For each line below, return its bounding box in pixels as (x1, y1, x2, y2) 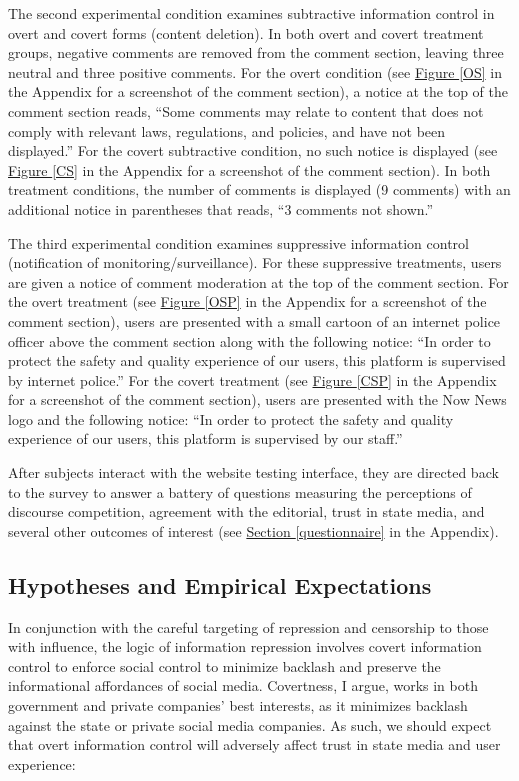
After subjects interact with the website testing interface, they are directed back (8, 462, 499, 483)
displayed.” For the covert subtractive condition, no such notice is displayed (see (8, 140, 498, 161)
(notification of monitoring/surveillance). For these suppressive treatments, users (8, 252, 502, 273)
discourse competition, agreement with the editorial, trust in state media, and (8, 501, 485, 522)
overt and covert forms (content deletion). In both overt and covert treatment (8, 22, 484, 43)
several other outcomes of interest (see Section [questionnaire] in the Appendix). (8, 520, 499, 541)
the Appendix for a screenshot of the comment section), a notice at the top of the (8, 81, 508, 102)
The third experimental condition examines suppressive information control (8, 232, 469, 253)
